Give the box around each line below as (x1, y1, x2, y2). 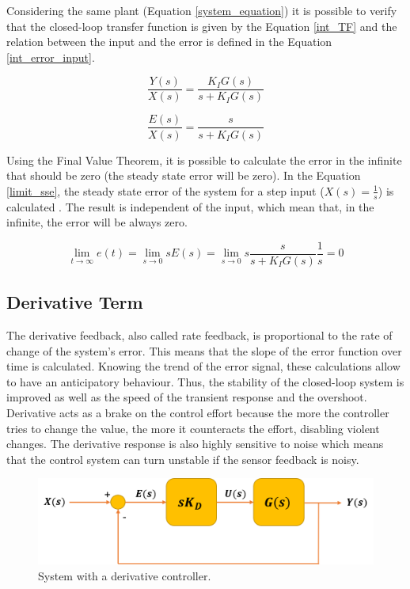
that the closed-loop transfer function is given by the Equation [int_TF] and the (6, 17, 397, 34)
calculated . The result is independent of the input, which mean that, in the (6, 198, 374, 215)
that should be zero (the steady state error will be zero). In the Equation (6, 167, 361, 184)
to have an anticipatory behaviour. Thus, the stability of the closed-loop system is (6, 373, 404, 389)
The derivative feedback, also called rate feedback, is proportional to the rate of (6, 326, 393, 343)
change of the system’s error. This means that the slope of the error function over (6, 342, 402, 359)
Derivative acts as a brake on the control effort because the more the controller (6, 404, 389, 420)
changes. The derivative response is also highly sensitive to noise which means (6, 435, 384, 452)
